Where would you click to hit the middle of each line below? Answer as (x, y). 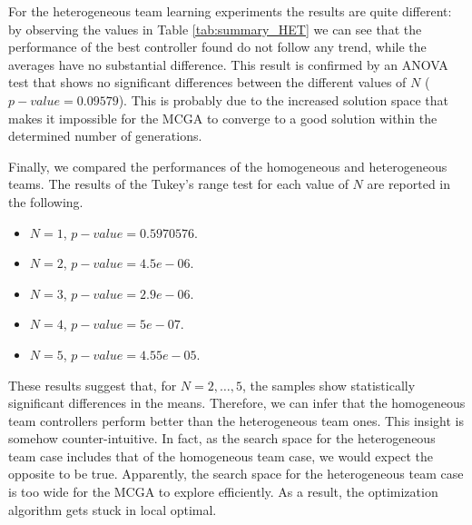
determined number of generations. (105, 136)
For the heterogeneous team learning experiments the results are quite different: (230, 11)
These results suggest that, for (93, 385)
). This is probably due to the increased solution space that (283, 99)
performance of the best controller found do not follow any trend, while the (217, 47)
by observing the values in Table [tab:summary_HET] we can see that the (215, 29)
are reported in (409, 184)
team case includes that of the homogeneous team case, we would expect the (221, 456)
